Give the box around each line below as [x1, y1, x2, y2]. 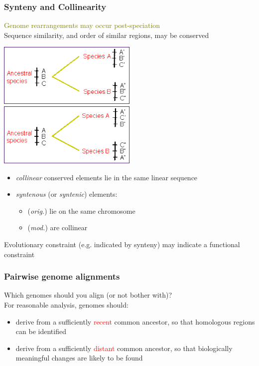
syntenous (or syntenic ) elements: [15, 189, 118, 199]
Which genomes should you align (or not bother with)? [4, 290, 172, 300]
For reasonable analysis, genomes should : [4, 300, 129, 310]
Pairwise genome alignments [4, 270, 120, 283]
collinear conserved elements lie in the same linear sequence [15, 172, 198, 182]
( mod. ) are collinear [27, 222, 88, 233]
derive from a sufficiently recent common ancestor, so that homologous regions [15, 316, 255, 327]
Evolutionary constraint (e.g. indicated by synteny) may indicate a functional [4, 239, 240, 250]
